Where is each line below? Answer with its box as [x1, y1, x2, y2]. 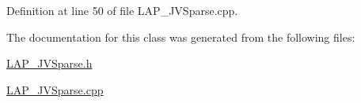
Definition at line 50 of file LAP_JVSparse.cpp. [6, 2, 238, 18]
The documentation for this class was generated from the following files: [6, 28, 355, 45]
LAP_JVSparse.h [6, 55, 93, 72]
